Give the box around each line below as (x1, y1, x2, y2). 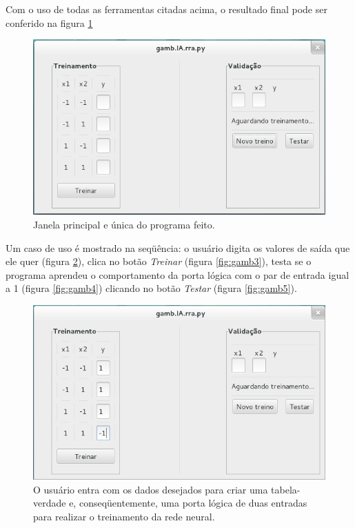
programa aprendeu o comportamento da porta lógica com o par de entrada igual (6, 267, 349, 282)
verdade (33, 496, 66, 510)
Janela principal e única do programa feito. (33, 217, 215, 232)
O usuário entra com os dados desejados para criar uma (33, 482, 268, 496)
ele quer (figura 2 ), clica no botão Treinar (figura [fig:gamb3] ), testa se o (6, 254, 312, 268)
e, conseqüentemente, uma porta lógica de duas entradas (69, 496, 307, 510)
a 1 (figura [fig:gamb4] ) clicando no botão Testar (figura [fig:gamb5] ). (6, 281, 297, 295)
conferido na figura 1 (6, 15, 93, 30)
